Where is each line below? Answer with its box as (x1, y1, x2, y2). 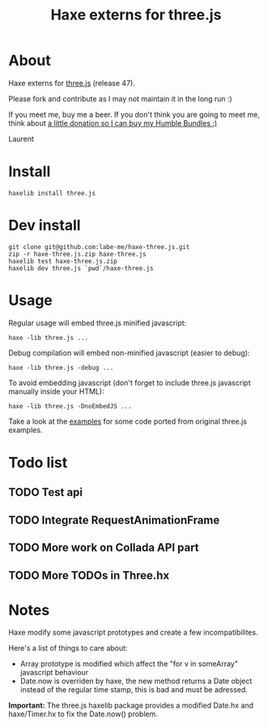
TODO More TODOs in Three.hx (8, 568, 170, 582)
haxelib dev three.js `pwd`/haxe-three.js (8, 264, 154, 273)
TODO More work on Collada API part (8, 541, 200, 555)
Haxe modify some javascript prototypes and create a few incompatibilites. (8, 627, 258, 638)
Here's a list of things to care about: (8, 643, 128, 653)
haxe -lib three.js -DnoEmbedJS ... (8, 402, 132, 411)
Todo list (8, 453, 68, 471)
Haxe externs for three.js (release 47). (8, 78, 135, 88)
